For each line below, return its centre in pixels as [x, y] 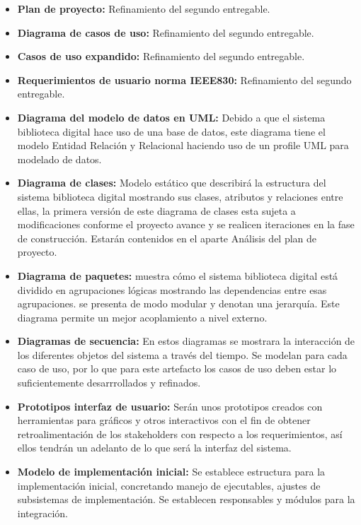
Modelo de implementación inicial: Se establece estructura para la [171, 472]
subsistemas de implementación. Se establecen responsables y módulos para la [186, 499]
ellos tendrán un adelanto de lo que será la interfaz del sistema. [154, 448]
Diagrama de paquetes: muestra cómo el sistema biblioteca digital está [178, 275]
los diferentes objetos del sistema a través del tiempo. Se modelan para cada [182, 354]
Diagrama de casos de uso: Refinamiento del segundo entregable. [166, 32]
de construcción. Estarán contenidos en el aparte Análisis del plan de [167, 238]
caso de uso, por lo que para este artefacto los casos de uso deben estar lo [177, 368]
